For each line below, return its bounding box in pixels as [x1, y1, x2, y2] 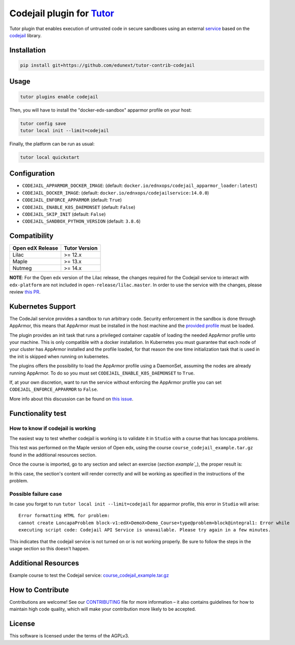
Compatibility [9, 232, 53, 240]
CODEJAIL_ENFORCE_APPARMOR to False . [9, 386, 98, 392]
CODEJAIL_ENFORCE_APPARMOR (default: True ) [22, 197, 122, 203]
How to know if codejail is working [9, 424, 96, 432]
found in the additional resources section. [9, 451, 97, 458]
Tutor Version [64, 245, 98, 252]
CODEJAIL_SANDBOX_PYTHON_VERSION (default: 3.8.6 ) [22, 218, 141, 224]
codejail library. [9, 32, 42, 38]
